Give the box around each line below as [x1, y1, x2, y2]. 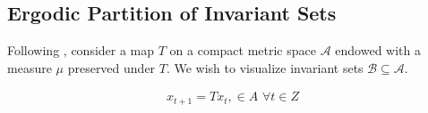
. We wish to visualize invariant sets [166, 58, 364, 77]
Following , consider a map [7, 41, 155, 60]
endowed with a [335, 41, 421, 60]
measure [7, 58, 52, 77]
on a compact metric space [169, 41, 316, 60]
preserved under [67, 58, 156, 77]
